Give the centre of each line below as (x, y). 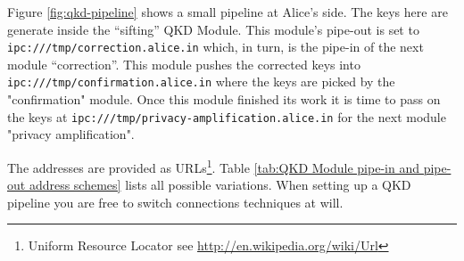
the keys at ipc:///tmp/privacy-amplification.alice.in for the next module (227, 116)
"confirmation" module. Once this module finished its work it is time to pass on (224, 99)
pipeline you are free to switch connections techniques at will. (175, 202)
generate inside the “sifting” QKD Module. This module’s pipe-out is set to (213, 29)
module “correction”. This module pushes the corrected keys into (184, 64)
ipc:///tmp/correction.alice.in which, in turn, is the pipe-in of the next (215, 47)
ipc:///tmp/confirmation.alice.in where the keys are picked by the (201, 82)
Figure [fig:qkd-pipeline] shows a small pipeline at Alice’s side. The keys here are (228, 12)
